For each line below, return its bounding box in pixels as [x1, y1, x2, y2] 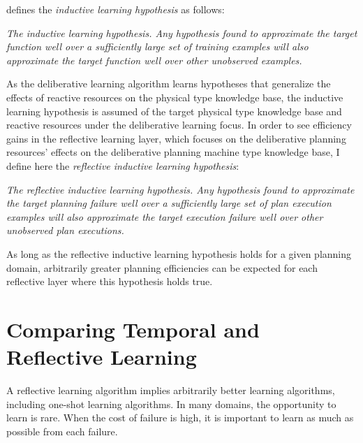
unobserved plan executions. [6, 223, 124, 238]
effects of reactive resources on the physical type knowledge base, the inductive [6, 89, 343, 104]
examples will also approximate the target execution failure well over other [6, 209, 323, 224]
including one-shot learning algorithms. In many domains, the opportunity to [6, 396, 336, 411]
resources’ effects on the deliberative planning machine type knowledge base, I [6, 145, 340, 159]
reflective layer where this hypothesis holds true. [6, 274, 213, 289]
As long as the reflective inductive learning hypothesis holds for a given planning [6, 246, 352, 261]
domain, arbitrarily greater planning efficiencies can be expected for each [6, 260, 318, 275]
